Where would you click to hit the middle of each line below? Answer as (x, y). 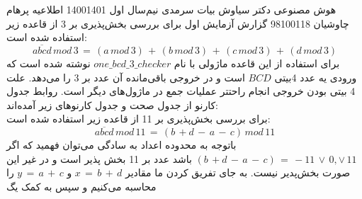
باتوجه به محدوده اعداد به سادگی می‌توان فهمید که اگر (121, 145)
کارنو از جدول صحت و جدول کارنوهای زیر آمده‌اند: (112, 104)
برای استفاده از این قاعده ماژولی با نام (257, 63)
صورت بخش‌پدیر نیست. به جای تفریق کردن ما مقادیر (238, 172)
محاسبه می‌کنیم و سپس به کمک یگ (81, 186)
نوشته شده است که (49, 63)
